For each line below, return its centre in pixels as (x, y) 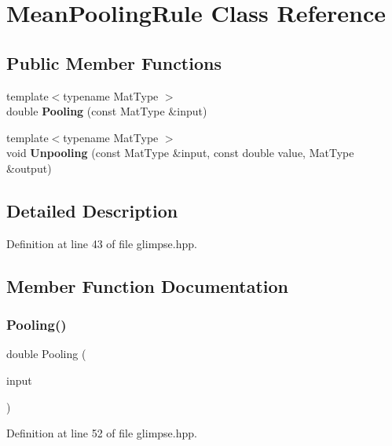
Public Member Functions (114, 62)
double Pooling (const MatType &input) (107, 111)
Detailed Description (92, 210)
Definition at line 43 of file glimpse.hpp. (102, 243)
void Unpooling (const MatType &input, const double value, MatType (180, 153)
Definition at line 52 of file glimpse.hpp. (102, 433)
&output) (29, 168)
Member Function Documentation (148, 285)
